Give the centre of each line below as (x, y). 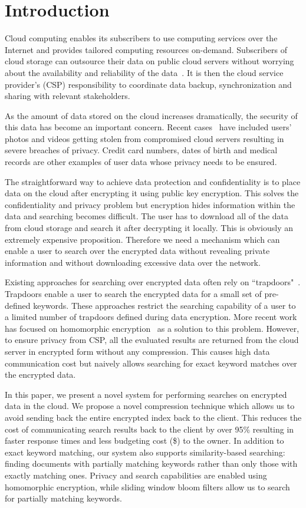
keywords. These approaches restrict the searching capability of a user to (164, 305)
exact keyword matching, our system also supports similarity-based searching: (145, 452)
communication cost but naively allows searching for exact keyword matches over (151, 363)
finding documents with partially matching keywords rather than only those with (151, 464)
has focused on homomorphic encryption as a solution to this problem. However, (152, 328)
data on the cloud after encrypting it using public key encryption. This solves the (152, 193)
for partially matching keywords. (63, 498)
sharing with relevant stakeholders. (68, 96)
